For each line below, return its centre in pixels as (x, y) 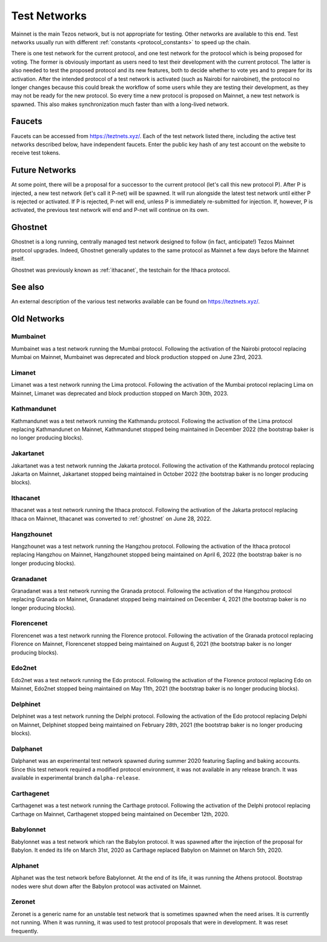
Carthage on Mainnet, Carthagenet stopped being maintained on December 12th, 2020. (120, 814)
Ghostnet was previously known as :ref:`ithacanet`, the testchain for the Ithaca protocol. (121, 270)
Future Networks (44, 170)
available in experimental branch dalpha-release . (76, 778)
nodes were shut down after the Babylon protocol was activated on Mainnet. (107, 886)
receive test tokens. (36, 153)
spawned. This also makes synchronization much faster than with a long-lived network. (120, 104)
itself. (18, 259)
